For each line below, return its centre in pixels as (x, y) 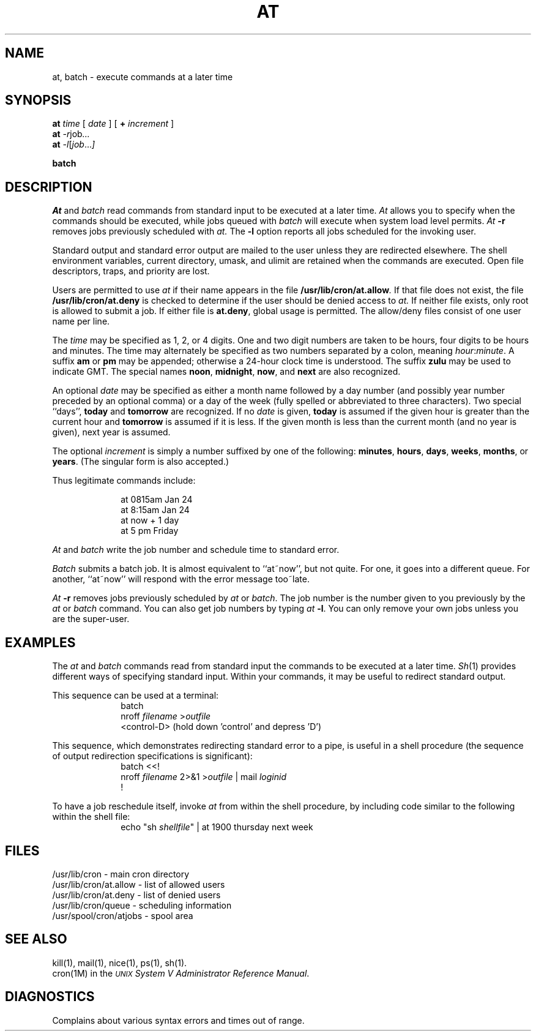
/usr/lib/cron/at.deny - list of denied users (136, 895)
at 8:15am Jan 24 (155, 510)
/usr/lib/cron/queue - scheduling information (142, 905)
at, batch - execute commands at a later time (143, 77)
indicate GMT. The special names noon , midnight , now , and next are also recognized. (226, 372)
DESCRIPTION (49, 187)
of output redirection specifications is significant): (152, 756)
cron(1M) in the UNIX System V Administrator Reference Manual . (181, 973)
